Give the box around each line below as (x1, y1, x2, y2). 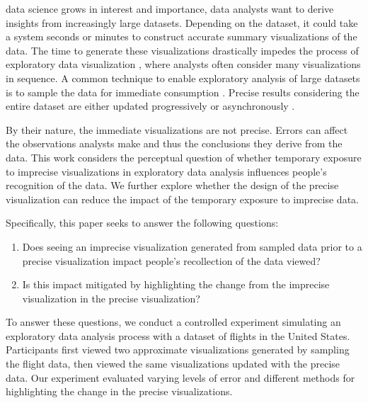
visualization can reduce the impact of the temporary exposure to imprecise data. (6, 191, 359, 206)
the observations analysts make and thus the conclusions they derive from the (6, 136, 343, 151)
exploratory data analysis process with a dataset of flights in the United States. (6, 328, 350, 343)
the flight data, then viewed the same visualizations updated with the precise (6, 356, 340, 371)
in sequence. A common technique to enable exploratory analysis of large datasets (6, 70, 360, 85)
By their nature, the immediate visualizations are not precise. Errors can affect (6, 122, 348, 137)
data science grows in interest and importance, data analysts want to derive (6, 1, 334, 16)
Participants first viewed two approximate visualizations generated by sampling (6, 342, 350, 357)
